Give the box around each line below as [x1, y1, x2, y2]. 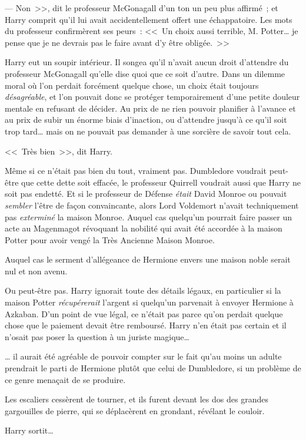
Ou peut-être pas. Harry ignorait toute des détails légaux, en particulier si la [5, 284, 281, 297]
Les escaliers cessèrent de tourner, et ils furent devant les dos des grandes [5, 393, 268, 405]
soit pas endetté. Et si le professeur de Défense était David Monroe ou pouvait [5, 187, 287, 200]
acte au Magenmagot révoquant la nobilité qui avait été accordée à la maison [5, 222, 282, 234]
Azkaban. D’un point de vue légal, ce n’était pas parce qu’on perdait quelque [5, 307, 283, 320]
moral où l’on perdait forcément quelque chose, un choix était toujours [5, 79, 259, 91]
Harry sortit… [5, 424, 54, 436]
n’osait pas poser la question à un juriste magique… [5, 330, 189, 342]
